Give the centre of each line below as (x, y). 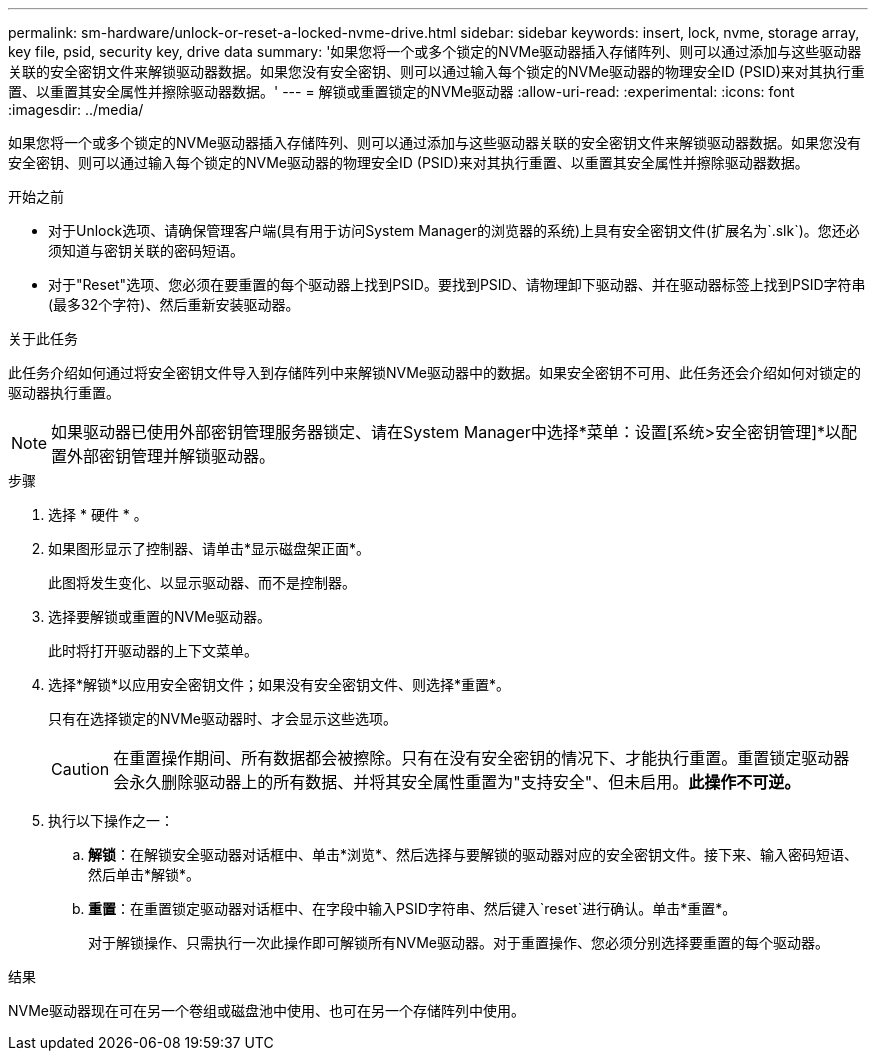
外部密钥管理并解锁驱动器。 (171, 456)
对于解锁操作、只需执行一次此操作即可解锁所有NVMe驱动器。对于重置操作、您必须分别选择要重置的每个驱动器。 (459, 942)
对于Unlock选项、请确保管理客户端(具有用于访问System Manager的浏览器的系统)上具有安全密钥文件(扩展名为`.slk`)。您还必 (454, 230)
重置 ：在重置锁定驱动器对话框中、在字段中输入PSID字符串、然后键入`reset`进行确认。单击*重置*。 (412, 908)
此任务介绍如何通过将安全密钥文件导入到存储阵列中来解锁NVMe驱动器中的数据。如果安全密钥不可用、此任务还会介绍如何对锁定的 (435, 372)
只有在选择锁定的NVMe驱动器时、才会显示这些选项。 (223, 718)
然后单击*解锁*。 (144, 874)
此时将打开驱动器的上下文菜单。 (153, 650)
